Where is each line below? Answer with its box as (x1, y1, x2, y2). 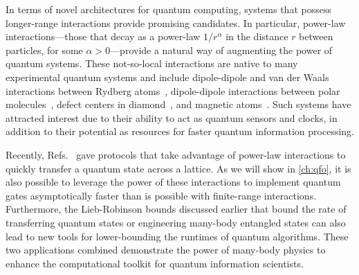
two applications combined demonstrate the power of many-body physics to (6, 242, 326, 257)
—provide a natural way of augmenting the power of (110, 42, 333, 57)
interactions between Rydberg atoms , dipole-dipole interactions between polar (6, 83, 340, 98)
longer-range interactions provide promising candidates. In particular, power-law (6, 15, 346, 30)
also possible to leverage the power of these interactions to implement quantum (6, 175, 341, 189)
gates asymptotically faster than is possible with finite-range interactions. (6, 188, 317, 202)
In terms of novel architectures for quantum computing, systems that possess (6, 2, 331, 16)
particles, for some (6, 42, 83, 57)
